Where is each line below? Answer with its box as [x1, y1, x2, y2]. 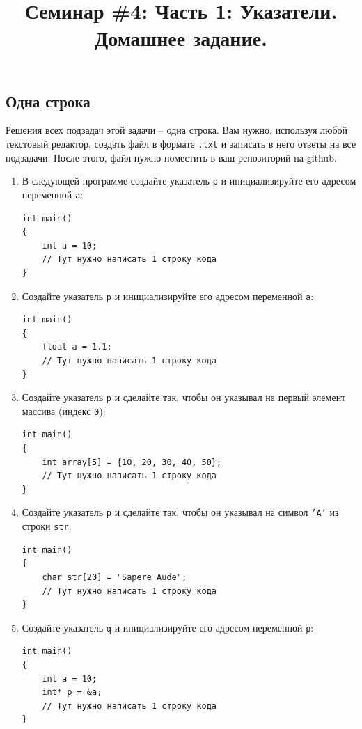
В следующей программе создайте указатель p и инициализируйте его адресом [22, 173, 356, 188]
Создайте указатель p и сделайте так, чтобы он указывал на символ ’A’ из [22, 505, 339, 519]
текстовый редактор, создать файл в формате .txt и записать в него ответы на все [6, 136, 356, 150]
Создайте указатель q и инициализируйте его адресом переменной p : [22, 620, 314, 634]
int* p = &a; [42, 687, 102, 698]
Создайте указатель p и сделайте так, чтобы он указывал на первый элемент [22, 390, 346, 405]
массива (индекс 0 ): [22, 403, 106, 418]
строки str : [22, 519, 72, 533]
